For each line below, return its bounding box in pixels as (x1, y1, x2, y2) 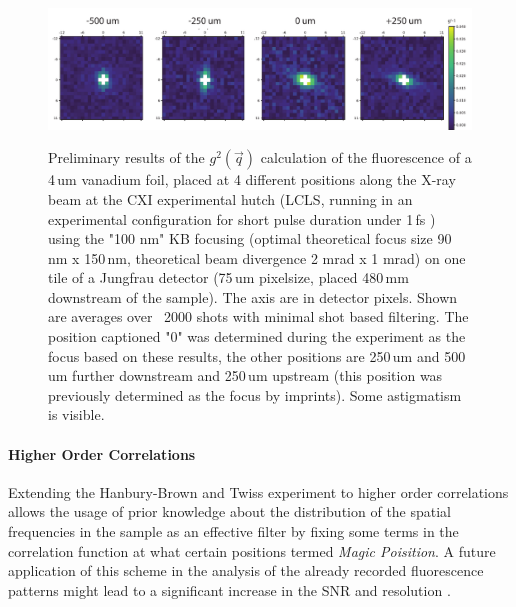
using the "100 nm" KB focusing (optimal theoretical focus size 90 (48, 228, 452, 249)
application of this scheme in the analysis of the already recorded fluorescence (8, 560, 484, 581)
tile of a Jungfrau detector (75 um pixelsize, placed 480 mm (48, 267, 409, 288)
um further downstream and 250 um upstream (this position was (48, 365, 443, 386)
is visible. (48, 404, 105, 425)
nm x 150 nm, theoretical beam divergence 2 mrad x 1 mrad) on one (48, 247, 466, 268)
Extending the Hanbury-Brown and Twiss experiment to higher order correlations (8, 481, 509, 502)
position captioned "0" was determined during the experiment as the (48, 326, 466, 347)
